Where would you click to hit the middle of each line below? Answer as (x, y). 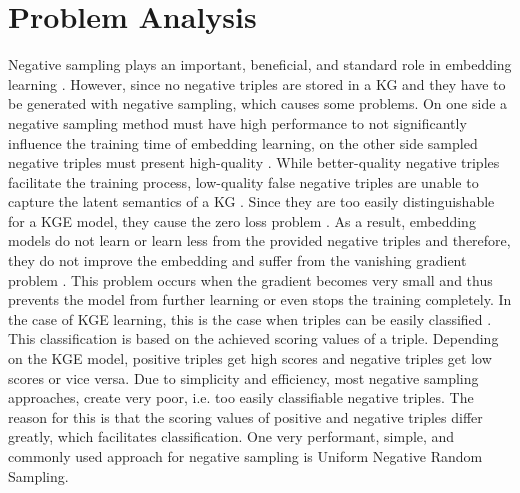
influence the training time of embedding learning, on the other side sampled (243, 142)
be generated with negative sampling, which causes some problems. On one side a (258, 103)
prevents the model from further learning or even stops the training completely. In (260, 299)
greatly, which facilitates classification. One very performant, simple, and (231, 436)
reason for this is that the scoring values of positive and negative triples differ (245, 416)
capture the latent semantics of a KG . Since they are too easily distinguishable (251, 201)
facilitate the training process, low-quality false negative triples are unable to (243, 181)
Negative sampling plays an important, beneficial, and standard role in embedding (260, 64)
